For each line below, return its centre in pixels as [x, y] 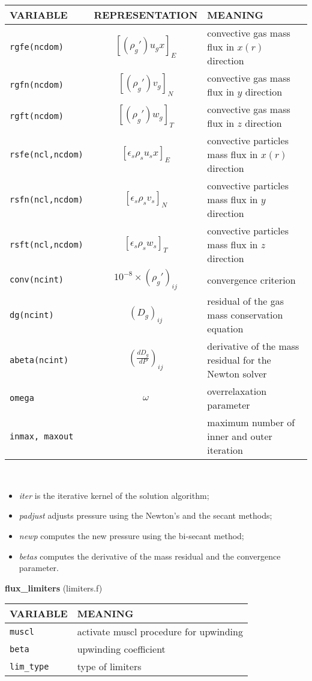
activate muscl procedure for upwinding [160, 632]
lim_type [29, 666]
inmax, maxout [42, 436]
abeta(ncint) [39, 360]
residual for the [239, 360]
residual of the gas [246, 301]
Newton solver [237, 374]
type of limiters [109, 667]
